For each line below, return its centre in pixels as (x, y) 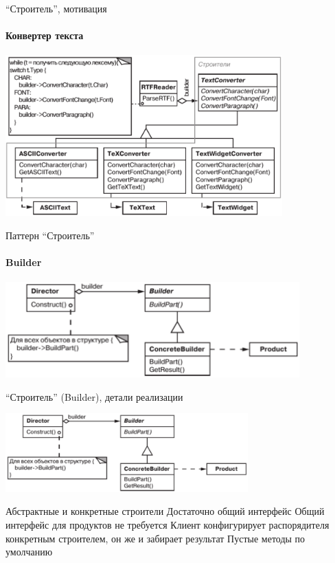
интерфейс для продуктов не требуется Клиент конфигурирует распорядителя (167, 524)
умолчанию (29, 552)
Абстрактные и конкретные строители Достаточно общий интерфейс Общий (165, 511)
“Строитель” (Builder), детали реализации (94, 396)
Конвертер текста (45, 35)
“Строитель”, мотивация (56, 8)
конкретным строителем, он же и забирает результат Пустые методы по (155, 538)
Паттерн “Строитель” (50, 235)
